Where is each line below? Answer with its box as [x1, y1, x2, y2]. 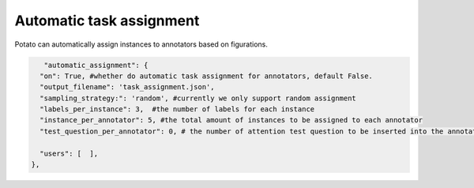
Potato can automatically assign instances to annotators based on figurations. [14, 39, 269, 49]
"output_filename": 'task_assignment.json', [39, 83, 215, 92]
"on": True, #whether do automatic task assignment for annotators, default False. [39, 71, 373, 81]
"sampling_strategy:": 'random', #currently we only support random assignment [39, 93, 357, 103]
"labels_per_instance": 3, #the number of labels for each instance [39, 105, 315, 114]
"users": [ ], [39, 149, 99, 158]
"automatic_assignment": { [43, 60, 149, 70]
